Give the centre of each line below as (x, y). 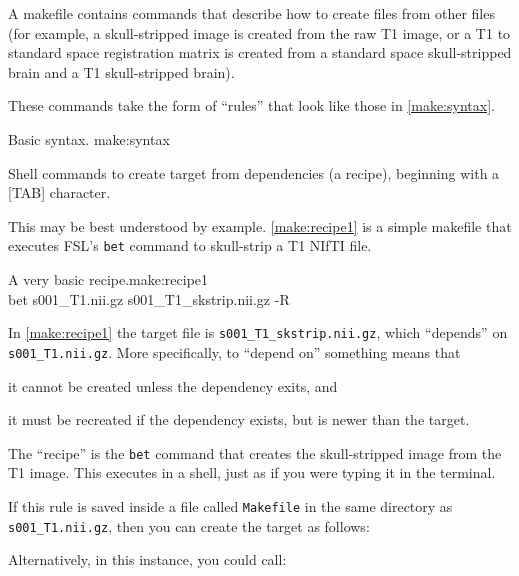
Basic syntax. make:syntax (89, 138)
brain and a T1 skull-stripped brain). (121, 71)
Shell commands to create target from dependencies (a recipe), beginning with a (254, 172)
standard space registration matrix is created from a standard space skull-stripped (260, 52)
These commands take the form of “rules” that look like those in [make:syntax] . (251, 105)
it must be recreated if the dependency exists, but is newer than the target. (239, 419)
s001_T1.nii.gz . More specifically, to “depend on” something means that (234, 351)
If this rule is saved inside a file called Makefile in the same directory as (230, 505)
